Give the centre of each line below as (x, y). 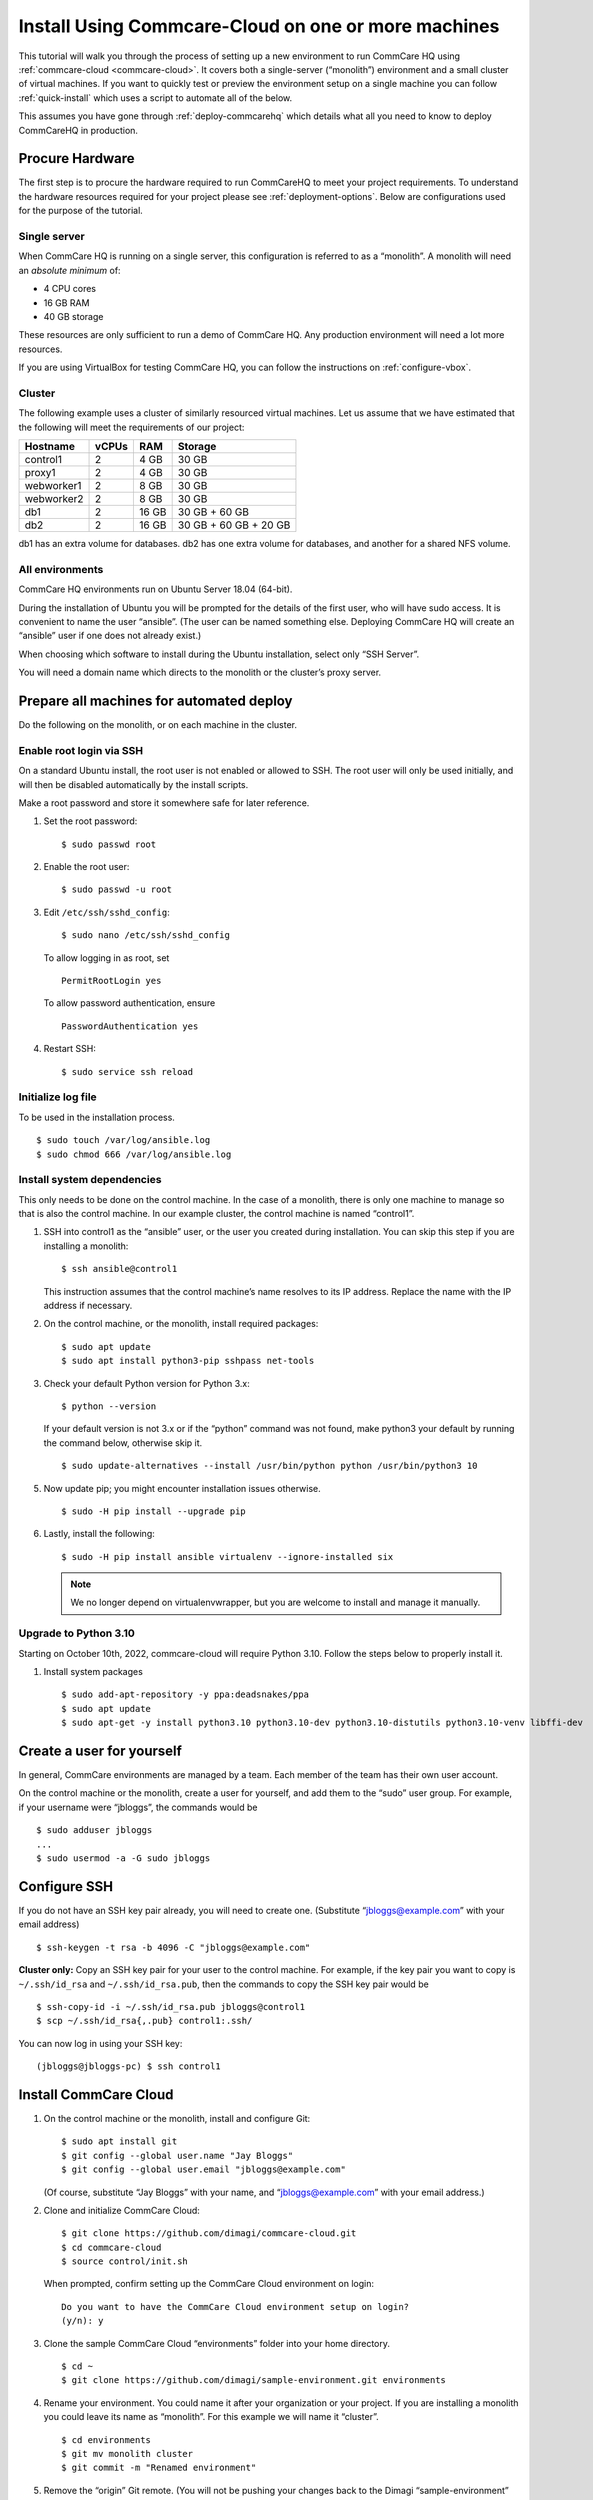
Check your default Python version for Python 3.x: (146, 1383)
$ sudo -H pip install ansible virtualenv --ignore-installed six (227, 1556)
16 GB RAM (66, 302)
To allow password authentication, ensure (129, 1003)
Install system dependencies (90, 1180)
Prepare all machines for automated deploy (155, 700)
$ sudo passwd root (109, 844)
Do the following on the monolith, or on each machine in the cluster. (158, 724)
